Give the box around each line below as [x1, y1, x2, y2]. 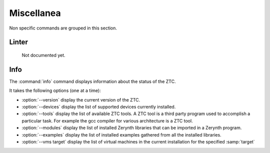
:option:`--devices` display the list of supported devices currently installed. [21, 104, 176, 110]
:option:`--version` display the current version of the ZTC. [21, 96, 140, 102]
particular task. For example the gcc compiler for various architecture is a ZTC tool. [21, 117, 193, 123]
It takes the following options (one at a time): [9, 87, 101, 93]
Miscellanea [9, 7, 61, 18]
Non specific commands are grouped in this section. [9, 25, 117, 31]
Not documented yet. [21, 52, 65, 58]
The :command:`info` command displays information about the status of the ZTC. [9, 78, 176, 84]
